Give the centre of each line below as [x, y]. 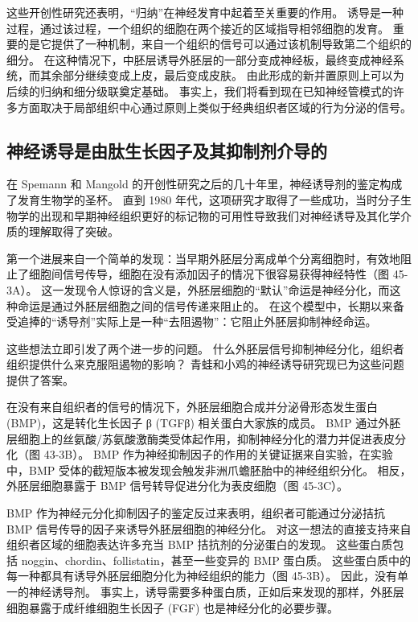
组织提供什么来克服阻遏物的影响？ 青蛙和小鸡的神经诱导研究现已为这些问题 [205, 364]
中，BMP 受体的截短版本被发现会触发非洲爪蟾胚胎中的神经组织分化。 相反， [209, 470]
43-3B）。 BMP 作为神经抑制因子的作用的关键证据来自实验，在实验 [218, 454]
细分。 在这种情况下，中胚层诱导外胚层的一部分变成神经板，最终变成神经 [200, 59]
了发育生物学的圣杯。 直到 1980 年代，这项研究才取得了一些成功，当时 [192, 199]
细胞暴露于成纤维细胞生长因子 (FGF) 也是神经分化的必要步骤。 [173, 607]
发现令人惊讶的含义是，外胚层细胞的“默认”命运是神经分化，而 [227, 289]
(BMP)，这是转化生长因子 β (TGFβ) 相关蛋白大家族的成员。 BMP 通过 [193, 423]
